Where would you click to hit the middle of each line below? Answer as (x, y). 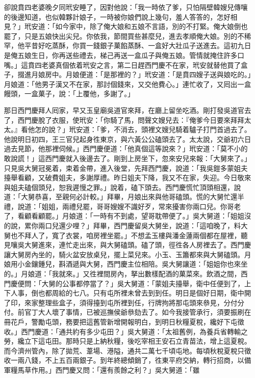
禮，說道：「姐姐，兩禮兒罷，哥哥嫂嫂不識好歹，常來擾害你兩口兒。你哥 (119, 206)
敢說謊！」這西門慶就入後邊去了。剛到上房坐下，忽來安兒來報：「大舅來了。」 (127, 158)
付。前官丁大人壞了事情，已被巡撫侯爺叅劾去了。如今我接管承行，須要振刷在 (127, 312)
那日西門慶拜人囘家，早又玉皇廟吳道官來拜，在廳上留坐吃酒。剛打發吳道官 (124, 110)
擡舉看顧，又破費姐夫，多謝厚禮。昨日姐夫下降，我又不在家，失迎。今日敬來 (127, 177)
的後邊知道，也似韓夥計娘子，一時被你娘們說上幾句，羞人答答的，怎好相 (121, 16)
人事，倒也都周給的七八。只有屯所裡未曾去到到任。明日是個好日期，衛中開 (131, 293)
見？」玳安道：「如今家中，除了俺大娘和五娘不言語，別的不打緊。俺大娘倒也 (126, 26)
